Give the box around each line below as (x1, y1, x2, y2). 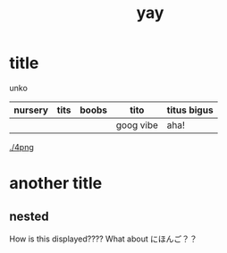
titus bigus (166, 104, 214, 116)
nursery (13, 104, 49, 116)
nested (9, 208, 49, 223)
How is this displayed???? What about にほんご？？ (9, 233, 198, 244)
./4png (9, 141, 34, 152)
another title (9, 173, 103, 194)
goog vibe (115, 119, 159, 131)
